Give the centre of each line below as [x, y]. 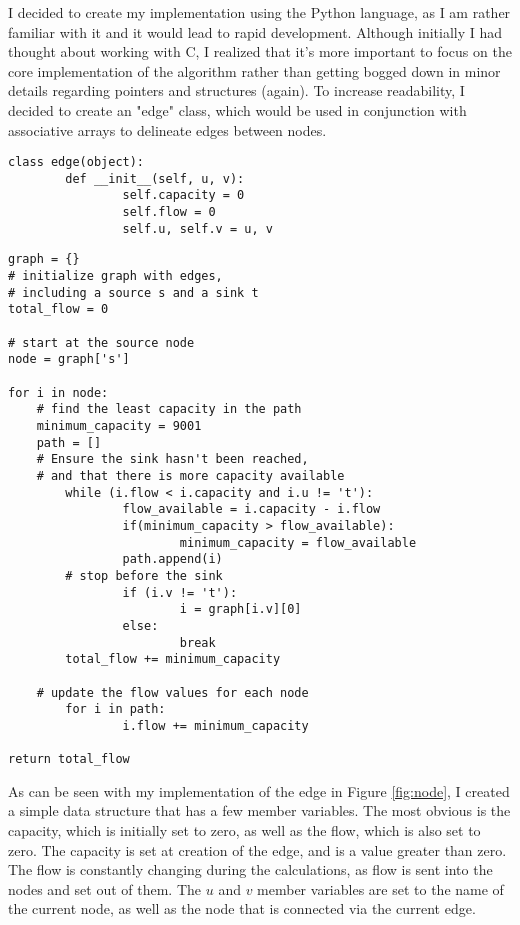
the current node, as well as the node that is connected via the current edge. [242, 908]
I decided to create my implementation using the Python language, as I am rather [259, 12]
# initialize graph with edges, [115, 276]
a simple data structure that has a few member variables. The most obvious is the [259, 810]
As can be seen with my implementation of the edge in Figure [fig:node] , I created [259, 790]
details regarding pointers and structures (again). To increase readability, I [236, 90]
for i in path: [115, 709]
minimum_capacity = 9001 [119, 426]
